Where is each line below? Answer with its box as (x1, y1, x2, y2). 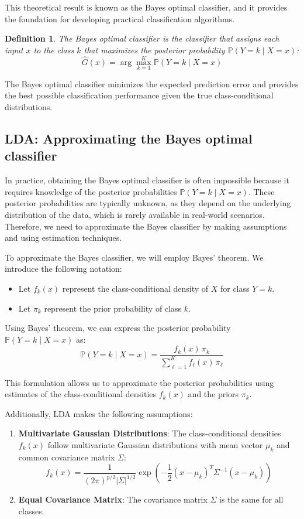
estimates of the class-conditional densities (5, 388, 157, 400)
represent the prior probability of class (44, 302, 181, 314)
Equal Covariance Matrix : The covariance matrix (18, 493, 208, 506)
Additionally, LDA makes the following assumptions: (5, 407, 193, 419)
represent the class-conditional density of (62, 282, 209, 294)
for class (220, 282, 250, 294)
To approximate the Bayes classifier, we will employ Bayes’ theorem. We (5, 251, 264, 263)
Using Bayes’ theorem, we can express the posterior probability (5, 322, 231, 334)
